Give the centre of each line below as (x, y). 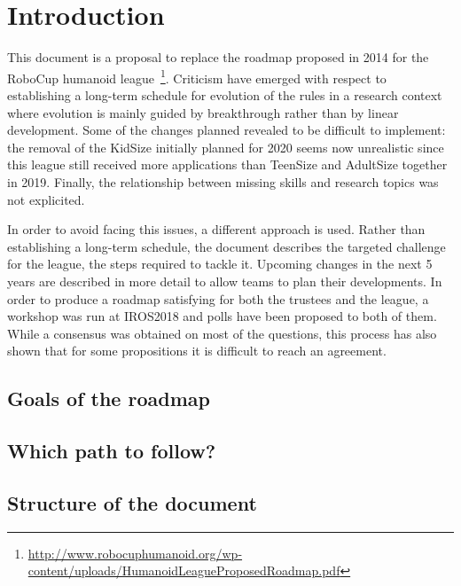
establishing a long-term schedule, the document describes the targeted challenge (227, 246)
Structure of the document (132, 502)
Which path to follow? (112, 451)
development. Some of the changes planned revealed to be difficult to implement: (227, 130)
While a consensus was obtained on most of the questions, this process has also (222, 333)
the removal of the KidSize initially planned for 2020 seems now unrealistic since (226, 147)
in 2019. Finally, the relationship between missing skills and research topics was (223, 181)
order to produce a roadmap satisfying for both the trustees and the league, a (218, 298)
